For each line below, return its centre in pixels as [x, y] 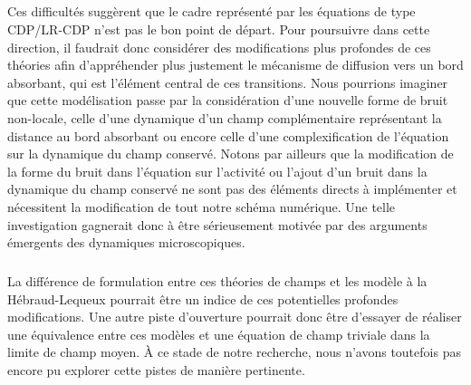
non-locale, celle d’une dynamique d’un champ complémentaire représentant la [225, 117]
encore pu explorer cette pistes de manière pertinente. [156, 370]
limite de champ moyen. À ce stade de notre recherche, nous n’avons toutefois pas [234, 352]
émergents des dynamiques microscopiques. [126, 242]
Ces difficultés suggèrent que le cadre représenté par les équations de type [211, 11]
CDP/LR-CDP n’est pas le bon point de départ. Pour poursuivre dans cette [219, 29]
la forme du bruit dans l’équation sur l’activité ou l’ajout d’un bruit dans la [217, 171]
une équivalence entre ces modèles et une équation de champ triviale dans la [219, 334]
